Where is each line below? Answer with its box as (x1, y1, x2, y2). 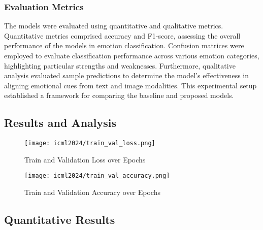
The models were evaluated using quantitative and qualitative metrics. (4, 20, 223, 31)
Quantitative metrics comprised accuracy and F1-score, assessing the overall (4, 30, 241, 41)
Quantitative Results (4, 212, 115, 227)
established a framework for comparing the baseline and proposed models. (4, 90, 234, 101)
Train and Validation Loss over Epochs (24, 154, 146, 165)
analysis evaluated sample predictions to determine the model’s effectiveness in (4, 70, 249, 81)
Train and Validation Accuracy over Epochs (24, 187, 160, 198)
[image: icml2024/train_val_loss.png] (24, 140, 155, 147)
